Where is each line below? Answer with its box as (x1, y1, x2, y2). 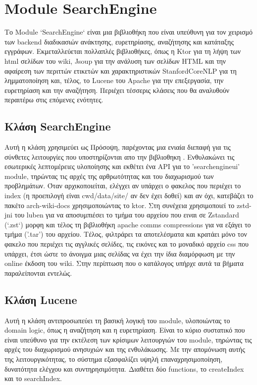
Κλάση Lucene (4, 292, 77, 307)
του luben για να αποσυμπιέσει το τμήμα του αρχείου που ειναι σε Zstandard (14, 210, 239, 220)
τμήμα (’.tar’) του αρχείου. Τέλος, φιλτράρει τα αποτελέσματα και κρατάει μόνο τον (4, 229, 247, 239)
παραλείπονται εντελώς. (4, 267, 72, 278)
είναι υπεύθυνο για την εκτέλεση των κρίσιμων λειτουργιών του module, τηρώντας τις (4, 334, 252, 344)
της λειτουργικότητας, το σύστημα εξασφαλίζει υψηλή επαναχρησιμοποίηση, (4, 353, 223, 364)
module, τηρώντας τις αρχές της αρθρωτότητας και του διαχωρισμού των (4, 171, 214, 181)
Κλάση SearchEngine (4, 119, 111, 134)
